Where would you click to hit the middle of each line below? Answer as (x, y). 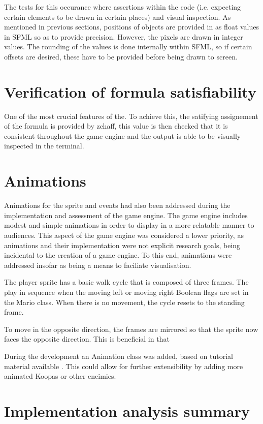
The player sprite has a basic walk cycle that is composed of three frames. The (126, 282)
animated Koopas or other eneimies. (60, 376)
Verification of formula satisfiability (130, 91)
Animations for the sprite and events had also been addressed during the (117, 205)
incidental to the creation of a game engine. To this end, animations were (118, 255)
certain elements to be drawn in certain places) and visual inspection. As (118, 17)
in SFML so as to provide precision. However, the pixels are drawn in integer (124, 36)
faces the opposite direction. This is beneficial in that (87, 339)
